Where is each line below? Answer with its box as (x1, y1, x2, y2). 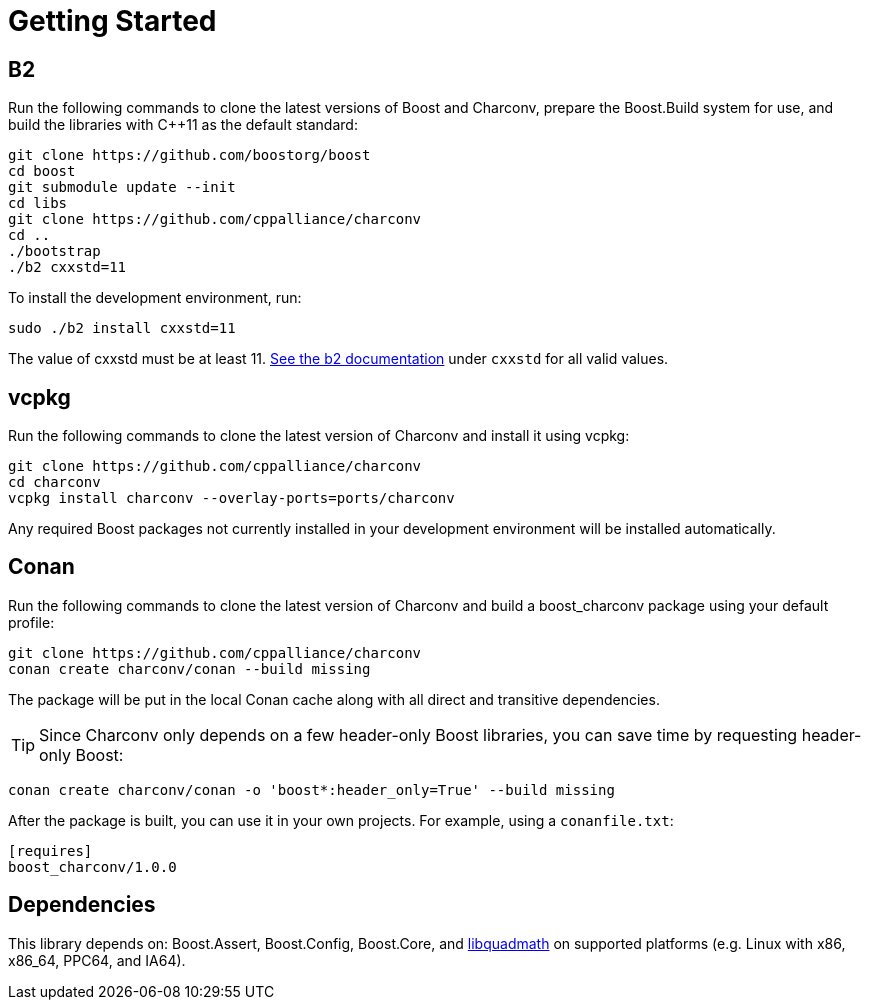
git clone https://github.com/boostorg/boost (8, 147, 371, 164)
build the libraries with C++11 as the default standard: (8, 116, 358, 134)
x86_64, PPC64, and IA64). (8, 951, 186, 969)
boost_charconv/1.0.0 (8, 858, 177, 875)
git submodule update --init (8, 179, 236, 196)
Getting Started (8, 4, 217, 38)
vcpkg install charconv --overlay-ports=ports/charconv (8, 490, 455, 507)
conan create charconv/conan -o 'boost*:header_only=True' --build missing (8, 781, 615, 798)
